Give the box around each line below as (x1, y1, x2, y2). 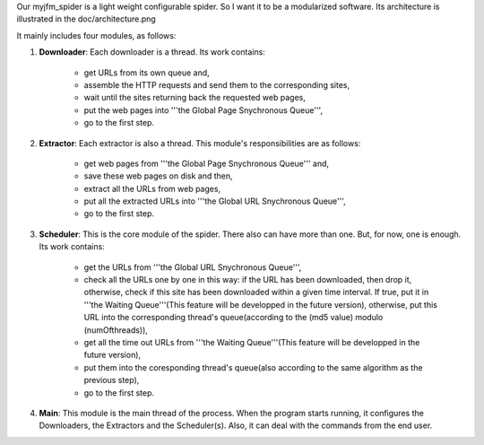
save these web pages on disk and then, (83, 170, 233, 181)
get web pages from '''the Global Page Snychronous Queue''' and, (83, 158, 330, 169)
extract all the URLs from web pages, (83, 183, 221, 194)
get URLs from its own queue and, (83, 67, 210, 78)
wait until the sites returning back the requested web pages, (83, 92, 307, 103)
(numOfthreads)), (83, 324, 148, 336)
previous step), (83, 375, 140, 386)
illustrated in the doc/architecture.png (16, 13, 156, 24)
